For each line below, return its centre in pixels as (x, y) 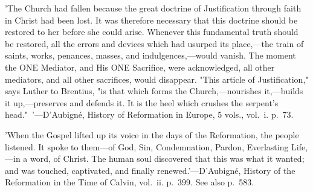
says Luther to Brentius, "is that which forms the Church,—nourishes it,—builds (154, 91)
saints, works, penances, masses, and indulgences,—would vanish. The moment (150, 55)
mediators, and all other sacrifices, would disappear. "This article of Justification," (157, 79)
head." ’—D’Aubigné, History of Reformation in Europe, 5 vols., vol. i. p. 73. (149, 114)
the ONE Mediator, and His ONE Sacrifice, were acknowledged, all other (140, 67)
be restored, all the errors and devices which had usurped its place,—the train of (154, 43)
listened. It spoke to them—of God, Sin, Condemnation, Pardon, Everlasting (147, 146)
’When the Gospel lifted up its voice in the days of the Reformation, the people (152, 134)
